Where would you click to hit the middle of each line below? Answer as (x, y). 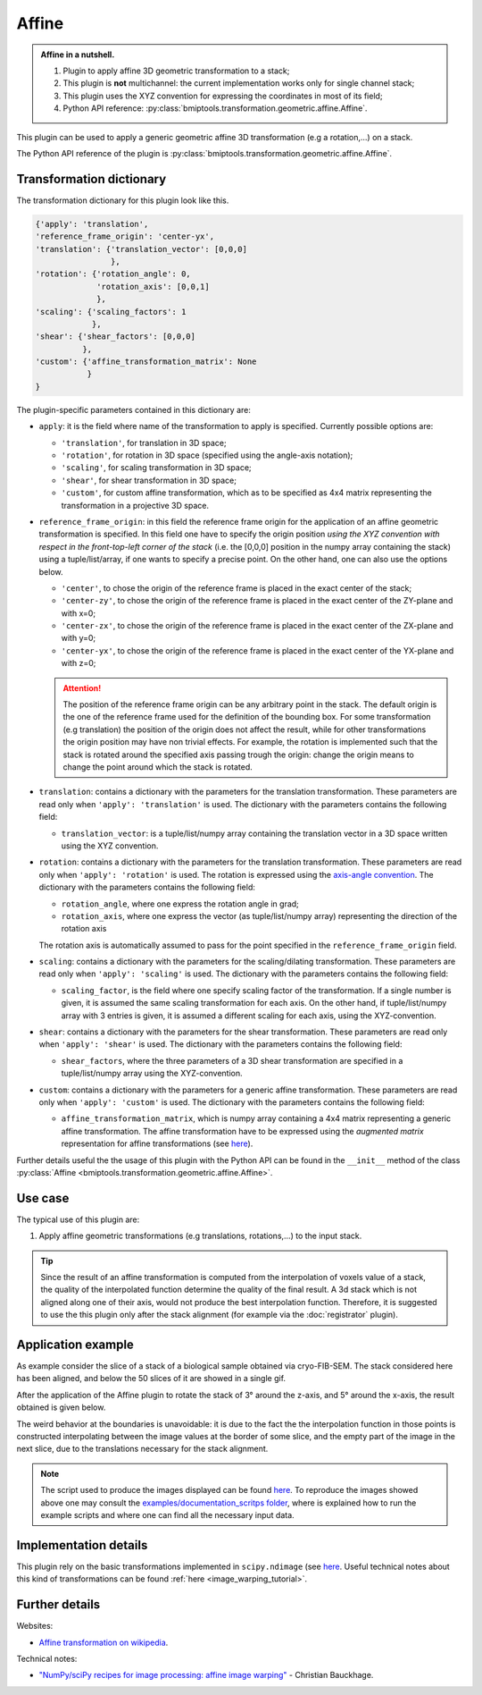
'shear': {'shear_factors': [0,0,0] (116, 337)
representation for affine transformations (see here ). (157, 1143)
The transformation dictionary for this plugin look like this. (123, 200)
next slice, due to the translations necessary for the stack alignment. (142, 1449)
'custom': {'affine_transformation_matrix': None (146, 362)
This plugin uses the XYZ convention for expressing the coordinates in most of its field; (223, 96)
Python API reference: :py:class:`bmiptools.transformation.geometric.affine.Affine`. (215, 108)
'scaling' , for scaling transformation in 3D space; (156, 468)
